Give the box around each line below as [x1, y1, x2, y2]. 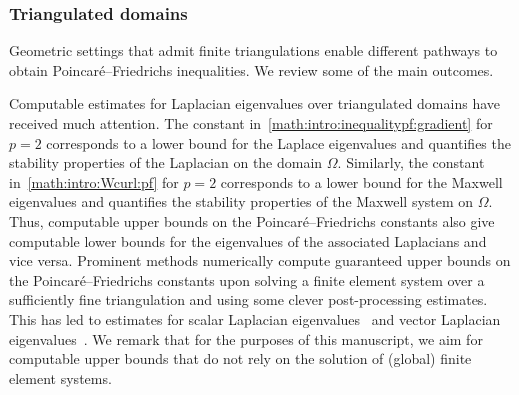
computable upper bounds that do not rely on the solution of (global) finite [9, 348, 472, 369]
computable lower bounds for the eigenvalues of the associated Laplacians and [9, 230, 487, 251]
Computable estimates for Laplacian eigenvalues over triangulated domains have [9, 93, 500, 114]
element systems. [9, 367, 112, 388]
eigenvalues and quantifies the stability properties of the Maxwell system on [9, 191, 474, 212]
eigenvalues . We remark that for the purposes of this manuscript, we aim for [9, 328, 483, 349]
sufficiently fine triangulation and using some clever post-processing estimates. [9, 289, 488, 310]
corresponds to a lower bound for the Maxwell [220, 171, 503, 192]
